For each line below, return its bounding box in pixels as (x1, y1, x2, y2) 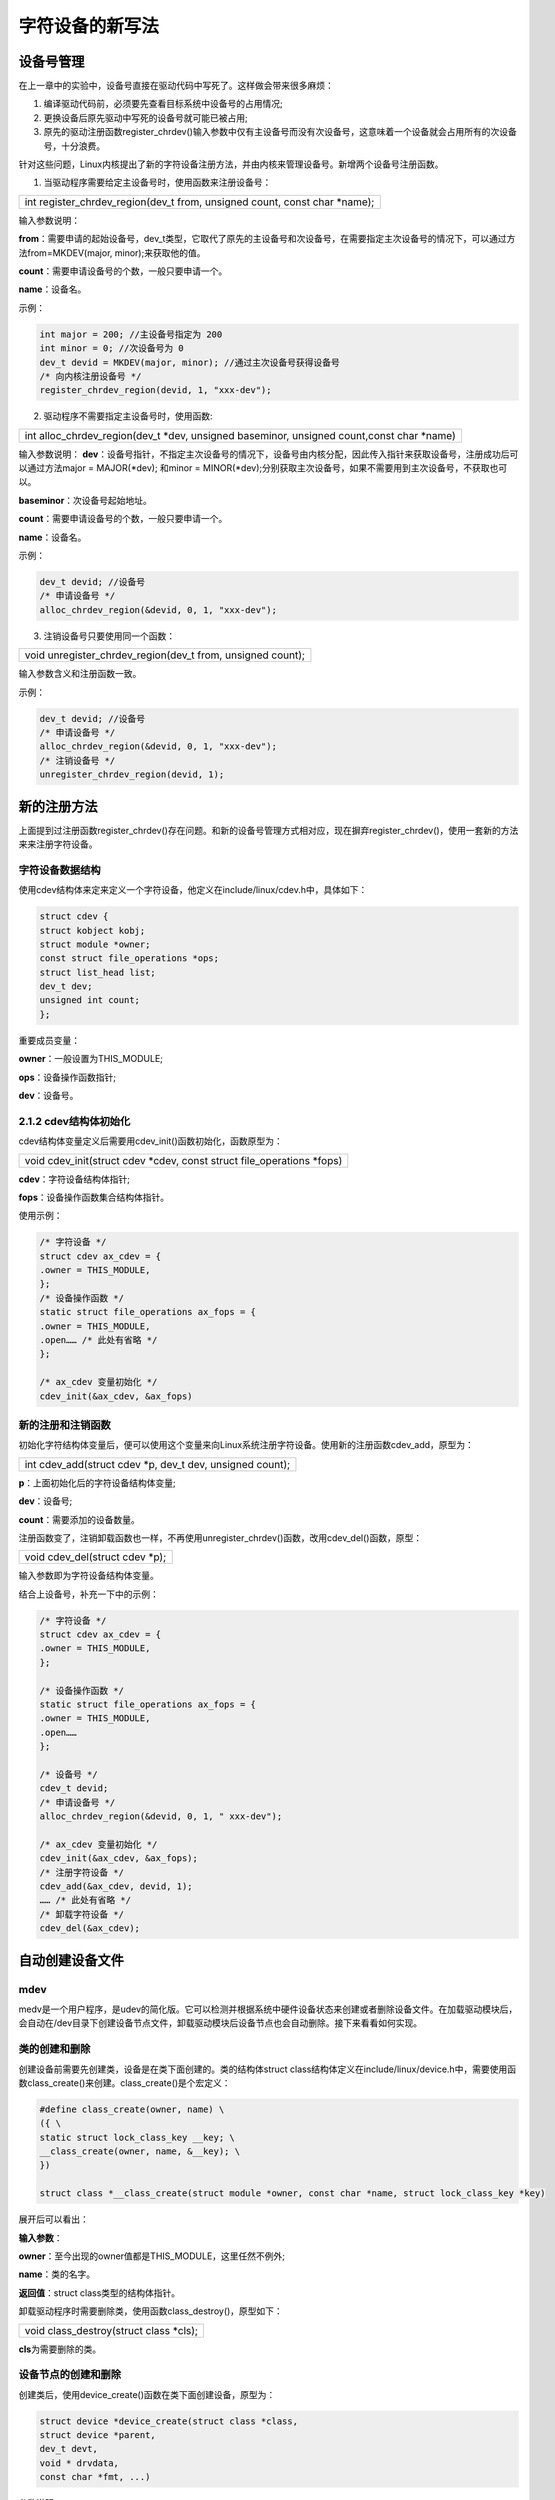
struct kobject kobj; (39, 925, 146, 936)
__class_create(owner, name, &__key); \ (39, 2146, 240, 2157)
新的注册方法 (18, 798, 98, 815)
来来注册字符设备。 (18, 838, 98, 850)
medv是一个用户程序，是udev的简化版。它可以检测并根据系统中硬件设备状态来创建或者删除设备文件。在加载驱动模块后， (18, 2003, 518, 2015)
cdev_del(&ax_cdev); (39, 1923, 140, 1934)
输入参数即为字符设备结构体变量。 (18, 1570, 159, 1582)
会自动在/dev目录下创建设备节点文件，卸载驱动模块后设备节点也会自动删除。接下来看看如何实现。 (18, 2017, 423, 2029)
